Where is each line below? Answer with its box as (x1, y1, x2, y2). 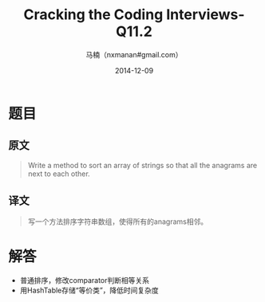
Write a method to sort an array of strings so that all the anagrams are (27, 160, 258, 170)
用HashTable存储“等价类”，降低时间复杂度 (19, 285, 160, 295)
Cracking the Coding (23, 6, 164, 24)
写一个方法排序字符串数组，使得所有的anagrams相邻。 (27, 217, 208, 226)
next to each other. (27, 169, 90, 178)
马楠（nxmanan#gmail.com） (85, 49, 183, 59)
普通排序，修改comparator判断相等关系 (19, 275, 150, 284)
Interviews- (166, 6, 245, 24)
